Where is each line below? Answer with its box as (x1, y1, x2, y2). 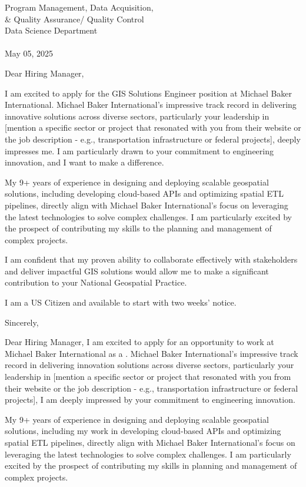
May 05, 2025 (5, 47, 54, 59)
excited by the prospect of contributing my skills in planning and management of (5, 459, 297, 472)
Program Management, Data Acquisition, (5, 1, 154, 13)
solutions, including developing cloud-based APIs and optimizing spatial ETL (5, 187, 284, 200)
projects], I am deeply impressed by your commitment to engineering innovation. (5, 393, 295, 406)
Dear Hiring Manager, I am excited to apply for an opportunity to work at (5, 336, 274, 348)
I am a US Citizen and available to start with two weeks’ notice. (5, 296, 237, 309)
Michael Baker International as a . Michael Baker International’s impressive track (5, 347, 298, 359)
